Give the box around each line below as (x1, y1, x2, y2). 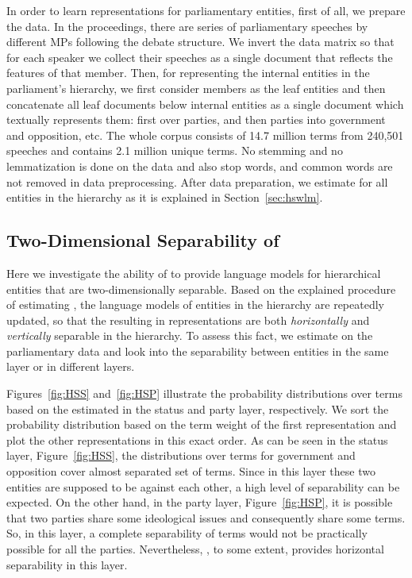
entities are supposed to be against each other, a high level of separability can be (6, 478, 400, 495)
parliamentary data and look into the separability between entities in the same (6, 342, 389, 359)
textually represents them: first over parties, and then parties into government (6, 111, 386, 128)
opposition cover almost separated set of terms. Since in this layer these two (6, 463, 375, 480)
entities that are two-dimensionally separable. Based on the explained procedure (6, 280, 396, 297)
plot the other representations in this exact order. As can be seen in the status (6, 431, 388, 448)
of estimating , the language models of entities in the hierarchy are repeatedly (6, 296, 384, 313)
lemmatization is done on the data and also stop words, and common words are (6, 157, 393, 174)
